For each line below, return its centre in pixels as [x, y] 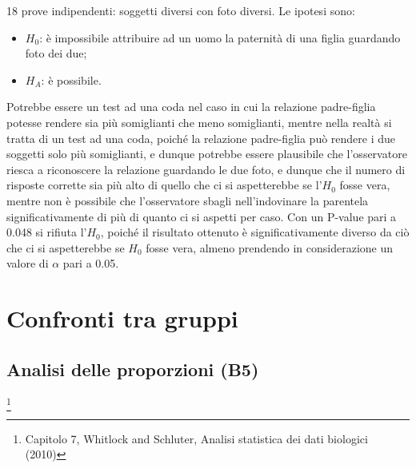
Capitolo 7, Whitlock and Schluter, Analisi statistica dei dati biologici [196, 438]
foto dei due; [56, 53]
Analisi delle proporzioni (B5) [133, 369]
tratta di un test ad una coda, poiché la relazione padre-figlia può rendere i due [201, 138]
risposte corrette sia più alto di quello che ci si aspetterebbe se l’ [164, 185]
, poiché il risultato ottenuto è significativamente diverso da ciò [255, 232]
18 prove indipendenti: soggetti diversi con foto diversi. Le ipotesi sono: [181, 10]
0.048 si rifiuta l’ [47, 232]
